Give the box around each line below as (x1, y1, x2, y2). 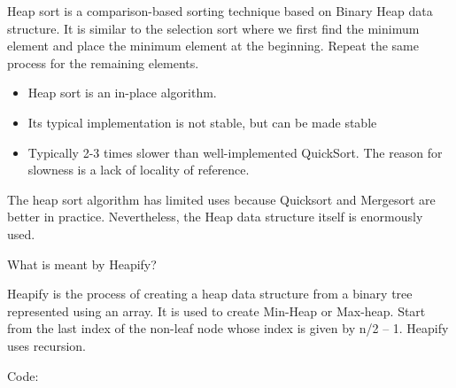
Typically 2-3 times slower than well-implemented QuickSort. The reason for (27, 143, 443, 161)
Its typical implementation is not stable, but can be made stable (27, 113, 377, 131)
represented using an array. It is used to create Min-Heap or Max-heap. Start (7, 301, 426, 320)
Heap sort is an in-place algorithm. (27, 83, 217, 102)
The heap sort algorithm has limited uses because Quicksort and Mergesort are (7, 190, 436, 208)
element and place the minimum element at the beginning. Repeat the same (7, 36, 419, 55)
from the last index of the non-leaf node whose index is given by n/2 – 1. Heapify (7, 319, 449, 338)
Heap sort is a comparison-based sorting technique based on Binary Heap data (7, 2, 433, 19)
